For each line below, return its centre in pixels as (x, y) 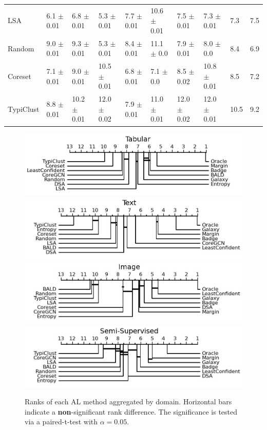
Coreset (20, 76)
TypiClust (24, 109)
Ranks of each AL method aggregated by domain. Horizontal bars (128, 402)
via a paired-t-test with (61, 422)
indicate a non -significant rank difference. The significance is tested (131, 411)
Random (21, 48)
